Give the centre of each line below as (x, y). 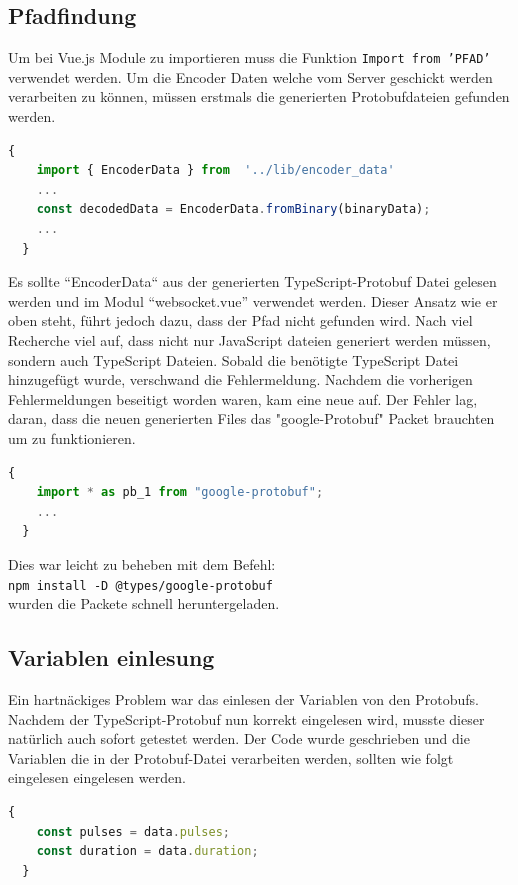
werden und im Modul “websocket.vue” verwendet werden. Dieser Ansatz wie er (253, 300)
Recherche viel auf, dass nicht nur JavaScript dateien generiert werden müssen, (249, 339)
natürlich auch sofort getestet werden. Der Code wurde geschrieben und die (239, 738)
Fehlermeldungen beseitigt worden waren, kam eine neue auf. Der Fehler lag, (243, 398)
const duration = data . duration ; (147, 851)
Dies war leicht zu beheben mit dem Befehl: (142, 563)
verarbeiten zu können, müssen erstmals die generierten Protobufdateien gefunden (259, 96)
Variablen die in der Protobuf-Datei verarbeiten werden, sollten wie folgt (231, 757)
